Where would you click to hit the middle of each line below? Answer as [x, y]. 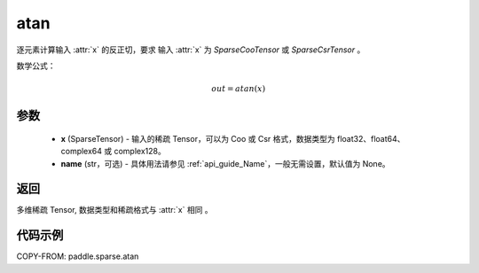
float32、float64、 [371, 138]
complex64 [81, 152]
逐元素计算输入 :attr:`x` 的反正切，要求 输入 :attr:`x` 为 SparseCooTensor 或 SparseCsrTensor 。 [191, 50]
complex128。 [140, 152]
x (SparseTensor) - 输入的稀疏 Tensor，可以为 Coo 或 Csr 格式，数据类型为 [198, 138]
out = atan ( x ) [239, 89]
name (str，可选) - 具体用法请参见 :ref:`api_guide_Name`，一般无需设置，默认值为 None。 [225, 163]
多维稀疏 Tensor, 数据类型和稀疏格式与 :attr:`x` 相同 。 [114, 210]
